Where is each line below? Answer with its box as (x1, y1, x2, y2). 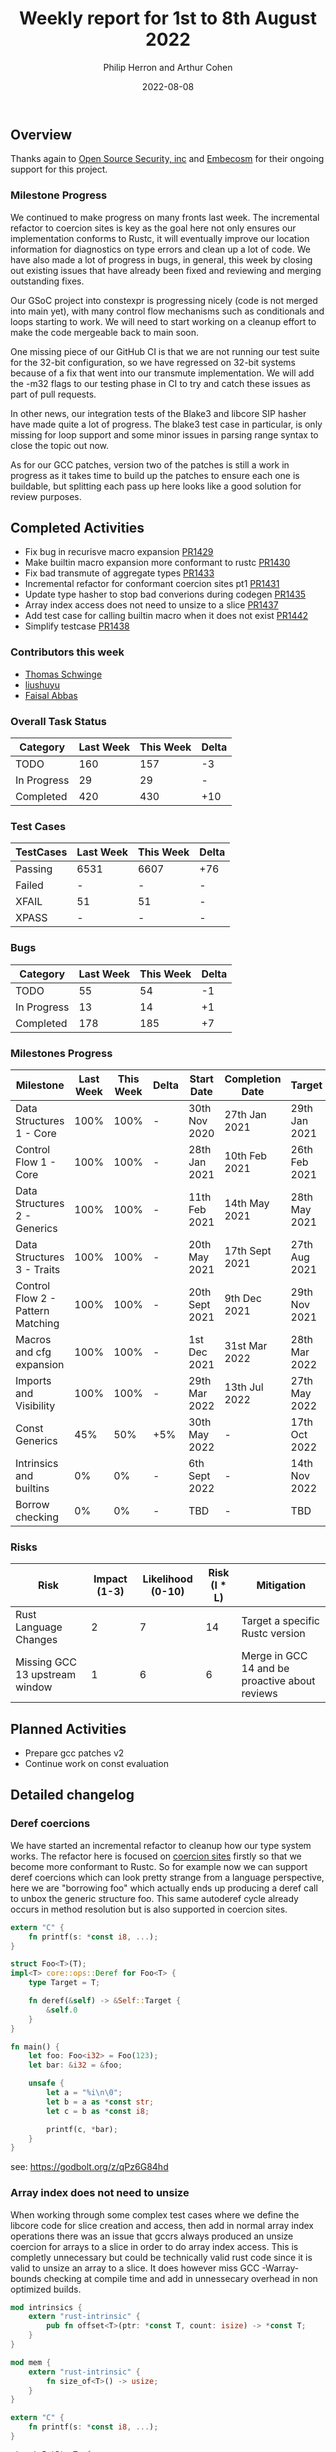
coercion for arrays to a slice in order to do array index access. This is (10, 2240, 299, 2252)
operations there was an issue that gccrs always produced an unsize (10, 2230, 294, 2242)
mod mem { (10, 2357, 52, 2367)
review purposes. (10, 490, 82, 502)
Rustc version (241, 1627, 306, 1641)
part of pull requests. (10, 388, 97, 400)
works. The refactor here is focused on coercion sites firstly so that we (10, 1850, 302, 1862)
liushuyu (24, 678, 60, 691)
